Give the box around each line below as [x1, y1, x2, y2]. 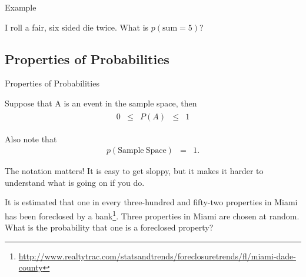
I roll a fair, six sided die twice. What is [5, 21, 149, 33]
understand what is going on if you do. [5, 176, 145, 188]
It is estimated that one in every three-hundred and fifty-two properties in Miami [5, 196, 298, 208]
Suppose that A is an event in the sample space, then [5, 96, 197, 109]
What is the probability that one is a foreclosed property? [5, 221, 214, 233]
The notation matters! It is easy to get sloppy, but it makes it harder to [5, 165, 264, 177]
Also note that [5, 132, 57, 145]
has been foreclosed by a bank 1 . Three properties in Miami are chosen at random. [5, 208, 300, 222]
